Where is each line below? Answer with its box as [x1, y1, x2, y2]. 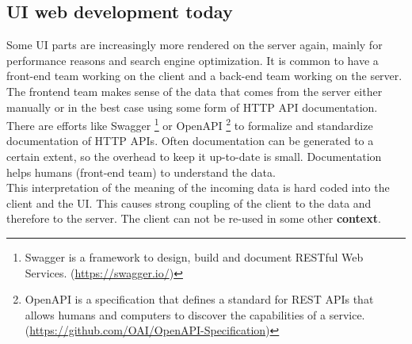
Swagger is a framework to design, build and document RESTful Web [25, 248, 364, 265]
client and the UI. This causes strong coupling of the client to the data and [6, 194, 372, 211]
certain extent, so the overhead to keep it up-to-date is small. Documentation [6, 148, 382, 165]
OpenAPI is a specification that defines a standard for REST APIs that [25, 291, 374, 308]
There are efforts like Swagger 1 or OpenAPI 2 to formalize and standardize [6, 115, 373, 133]
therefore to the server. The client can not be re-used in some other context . [6, 210, 381, 227]
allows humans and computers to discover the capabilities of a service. [25, 306, 365, 323]
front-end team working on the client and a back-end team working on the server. [6, 67, 402, 84]
